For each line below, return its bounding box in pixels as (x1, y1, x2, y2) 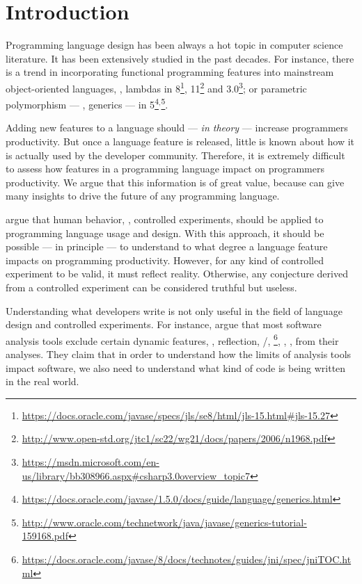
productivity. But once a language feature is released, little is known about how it (6, 134, 355, 148)
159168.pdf (22, 528, 68, 543)
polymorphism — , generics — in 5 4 (6, 95, 159, 111)
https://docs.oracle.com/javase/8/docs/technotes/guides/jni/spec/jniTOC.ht (22, 551, 352, 566)
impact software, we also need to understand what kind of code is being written (6, 360, 346, 375)
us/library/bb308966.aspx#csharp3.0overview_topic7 (22, 468, 250, 482)
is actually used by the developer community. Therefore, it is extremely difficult (6, 147, 345, 162)
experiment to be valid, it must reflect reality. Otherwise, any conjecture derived (6, 266, 348, 281)
